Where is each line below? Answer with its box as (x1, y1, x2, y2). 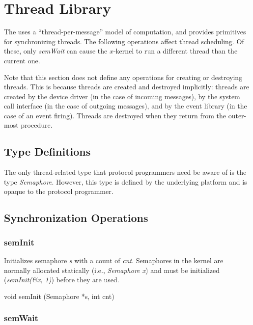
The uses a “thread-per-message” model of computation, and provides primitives (4, 27, 246, 37)
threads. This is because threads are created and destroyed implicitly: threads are (4, 81, 249, 92)
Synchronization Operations (4, 210, 148, 225)
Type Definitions (4, 144, 91, 159)
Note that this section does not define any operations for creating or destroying (4, 72, 243, 82)
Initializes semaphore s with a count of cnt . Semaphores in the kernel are (4, 255, 224, 266)
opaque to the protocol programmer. (4, 186, 113, 196)
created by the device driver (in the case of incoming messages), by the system (4, 91, 240, 101)
